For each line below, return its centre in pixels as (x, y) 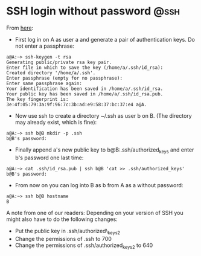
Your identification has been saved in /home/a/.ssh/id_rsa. (85, 89)
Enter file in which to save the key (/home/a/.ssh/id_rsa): (85, 68)
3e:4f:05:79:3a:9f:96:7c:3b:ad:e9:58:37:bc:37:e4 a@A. (77, 104)
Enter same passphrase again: (44, 83)
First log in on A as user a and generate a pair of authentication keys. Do (105, 39)
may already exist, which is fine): (56, 122)
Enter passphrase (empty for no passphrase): (64, 78)
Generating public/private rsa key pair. (59, 62)
